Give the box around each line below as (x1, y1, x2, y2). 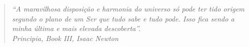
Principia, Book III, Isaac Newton (12, 32, 119, 43)
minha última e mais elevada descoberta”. (12, 23, 141, 33)
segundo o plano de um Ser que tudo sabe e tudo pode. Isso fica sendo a (12, 13, 235, 23)
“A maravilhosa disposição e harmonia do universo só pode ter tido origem (12, 3, 245, 13)
